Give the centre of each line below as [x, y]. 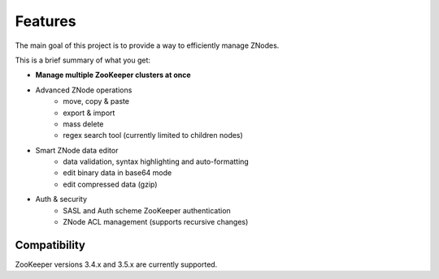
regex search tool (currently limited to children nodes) [153, 135]
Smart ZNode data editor [77, 150]
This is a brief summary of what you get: [83, 60]
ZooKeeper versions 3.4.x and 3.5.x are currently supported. [116, 264]
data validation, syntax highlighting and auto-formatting [156, 161]
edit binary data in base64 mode [117, 173]
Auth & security [61, 200]
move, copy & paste [96, 101]
